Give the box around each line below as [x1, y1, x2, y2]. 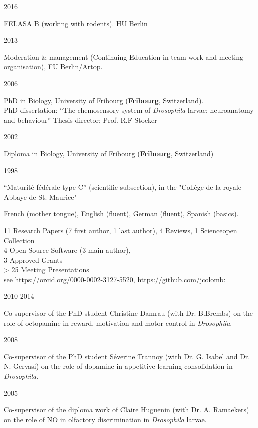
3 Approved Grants [4, 254, 63, 265]
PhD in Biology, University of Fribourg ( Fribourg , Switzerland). [4, 95, 204, 105]
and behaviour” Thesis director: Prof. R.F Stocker [4, 114, 157, 125]
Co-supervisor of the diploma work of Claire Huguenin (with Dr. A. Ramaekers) [4, 404, 249, 415]
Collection [4, 235, 35, 245]
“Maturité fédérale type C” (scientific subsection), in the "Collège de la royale [4, 182, 241, 192]
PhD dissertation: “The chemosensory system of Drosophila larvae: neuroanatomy [4, 105, 254, 115]
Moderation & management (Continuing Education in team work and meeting [4, 51, 244, 62]
